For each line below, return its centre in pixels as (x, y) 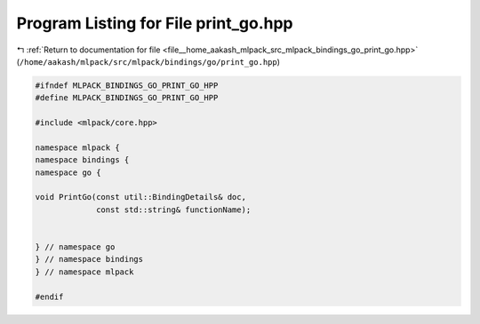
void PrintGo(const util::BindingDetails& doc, (140, 197)
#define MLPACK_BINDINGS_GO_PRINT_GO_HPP (127, 98)
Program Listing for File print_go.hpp (155, 23)
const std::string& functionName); (174, 209)
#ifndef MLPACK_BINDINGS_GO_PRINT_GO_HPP (127, 85)
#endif (49, 296)
